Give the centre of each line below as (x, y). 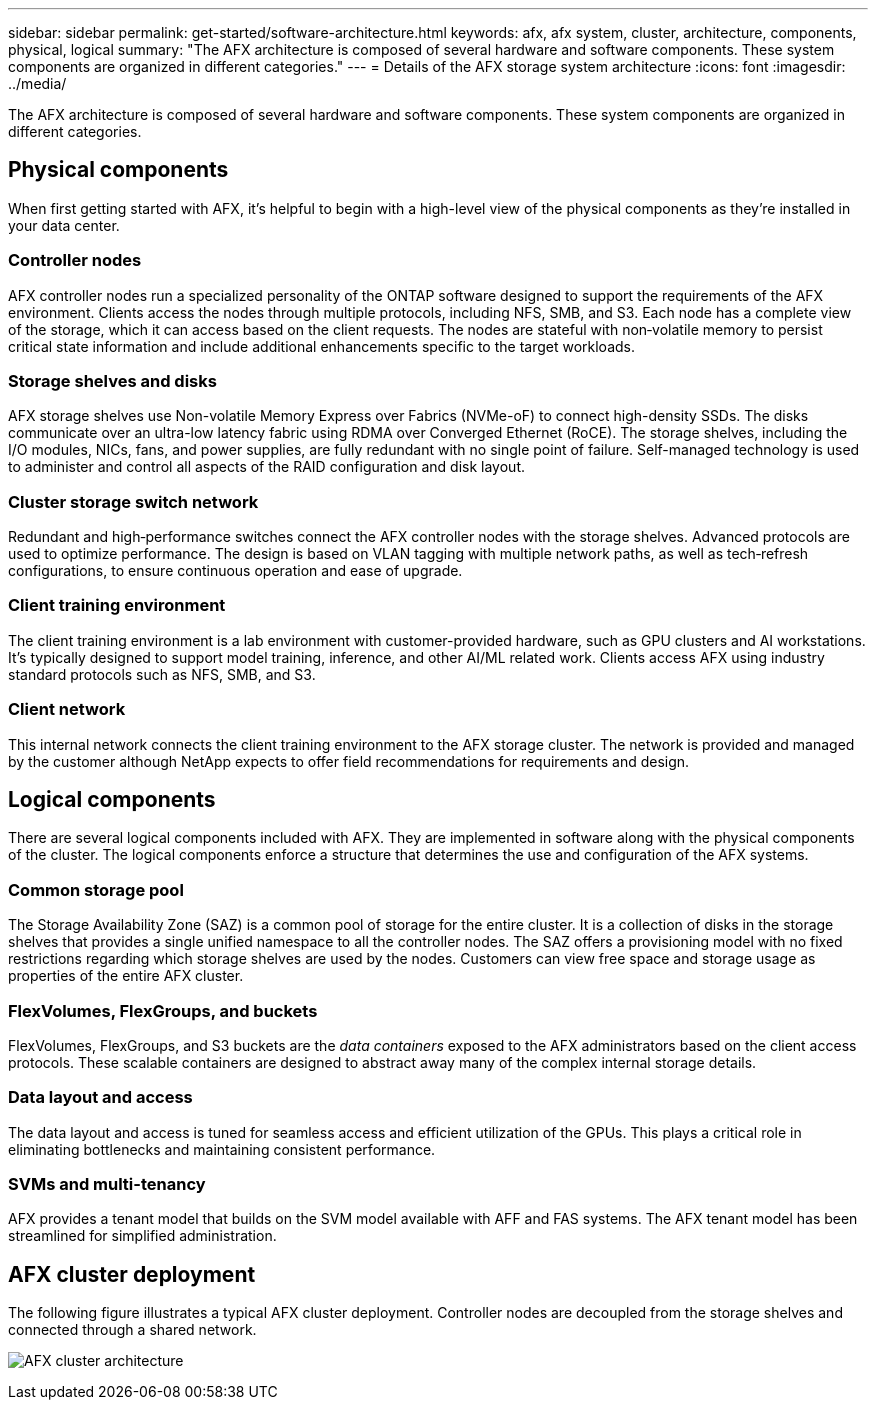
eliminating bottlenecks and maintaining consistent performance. (222, 1149)
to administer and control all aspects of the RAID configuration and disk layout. (267, 467)
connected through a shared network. (132, 1330)
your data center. (64, 225)
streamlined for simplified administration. (142, 1236)
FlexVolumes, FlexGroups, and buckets (163, 1010)
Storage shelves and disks (112, 380)
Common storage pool (96, 889)
